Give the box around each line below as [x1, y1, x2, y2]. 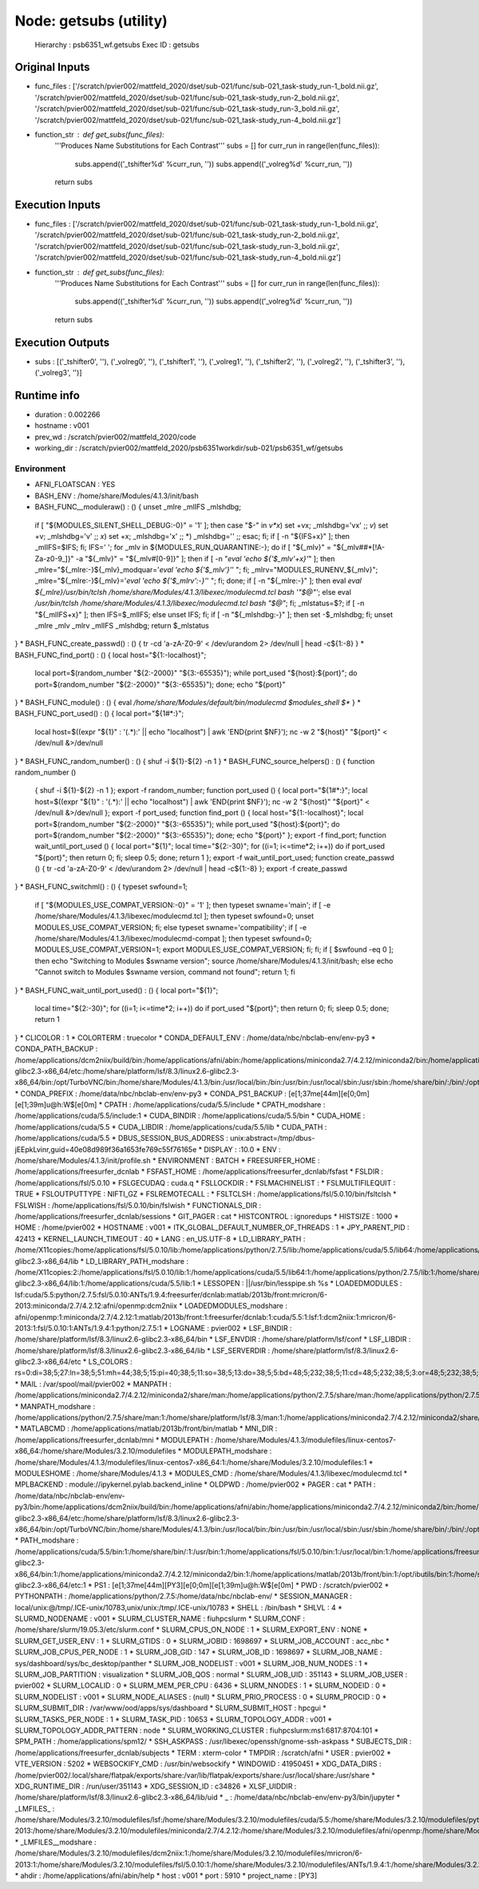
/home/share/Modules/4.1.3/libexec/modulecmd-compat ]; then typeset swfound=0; [34, 934, 312, 944]
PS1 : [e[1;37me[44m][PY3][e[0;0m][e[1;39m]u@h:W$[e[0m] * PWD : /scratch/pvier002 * [94, 1580, 390, 1590]
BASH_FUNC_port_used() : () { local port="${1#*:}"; [14, 709, 184, 719]
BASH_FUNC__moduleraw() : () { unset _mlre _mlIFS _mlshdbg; [34, 502, 241, 512]
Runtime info [14, 388, 80, 402]
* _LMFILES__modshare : [14, 1837, 97, 1847]
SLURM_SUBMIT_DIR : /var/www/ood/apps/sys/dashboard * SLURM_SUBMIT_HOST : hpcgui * [14, 1703, 327, 1713]
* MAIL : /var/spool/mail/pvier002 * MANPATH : [14, 1379, 172, 1388]
